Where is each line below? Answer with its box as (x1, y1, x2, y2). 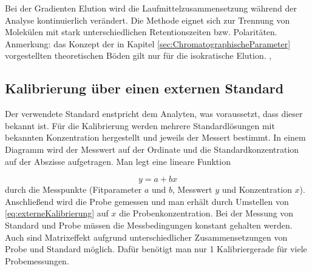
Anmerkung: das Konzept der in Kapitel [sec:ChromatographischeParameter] (5, 37, 291, 50)
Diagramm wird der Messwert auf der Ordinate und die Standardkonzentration (5, 142, 299, 155)
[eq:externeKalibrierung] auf (5, 207, 109, 219)
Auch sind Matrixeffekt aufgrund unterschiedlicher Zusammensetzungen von (5, 230, 288, 243)
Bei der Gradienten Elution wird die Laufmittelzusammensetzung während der (5, 2, 297, 14)
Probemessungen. (5, 254, 69, 267)
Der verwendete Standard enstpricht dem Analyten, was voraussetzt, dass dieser (5, 107, 303, 120)
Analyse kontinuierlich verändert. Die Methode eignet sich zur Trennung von (5, 13, 290, 26)
